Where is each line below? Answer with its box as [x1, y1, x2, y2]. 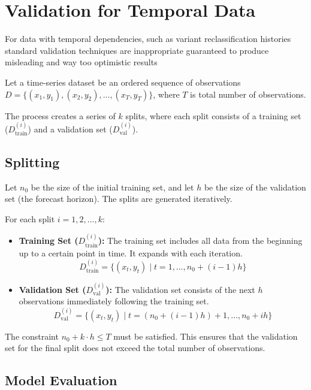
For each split [5, 212, 55, 225]
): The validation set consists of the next [105, 283, 255, 295]
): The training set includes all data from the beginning [98, 234, 303, 247]
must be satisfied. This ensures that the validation [113, 329, 298, 342]
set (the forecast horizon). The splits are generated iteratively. [5, 192, 233, 205]
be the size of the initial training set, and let [31, 180, 194, 193]
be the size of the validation [204, 180, 306, 193]
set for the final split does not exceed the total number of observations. [5, 341, 265, 354]
